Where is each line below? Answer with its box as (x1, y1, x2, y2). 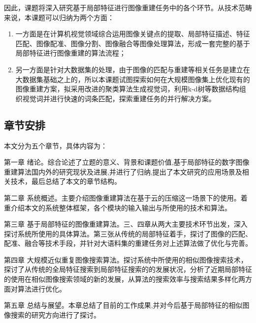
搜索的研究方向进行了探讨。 (10, 309, 100, 320)
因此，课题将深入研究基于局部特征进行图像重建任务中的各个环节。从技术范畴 (4, 2, 252, 12)
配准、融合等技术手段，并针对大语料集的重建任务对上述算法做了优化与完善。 (4, 238, 252, 248)
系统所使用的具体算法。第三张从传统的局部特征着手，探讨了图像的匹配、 (17, 228, 252, 238)
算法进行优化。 (17, 283, 66, 294)
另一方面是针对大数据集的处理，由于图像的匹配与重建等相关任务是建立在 (15, 64, 250, 74)
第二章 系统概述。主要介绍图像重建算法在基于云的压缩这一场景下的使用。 (4, 192, 241, 203)
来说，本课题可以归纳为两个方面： (4, 12, 114, 22)
